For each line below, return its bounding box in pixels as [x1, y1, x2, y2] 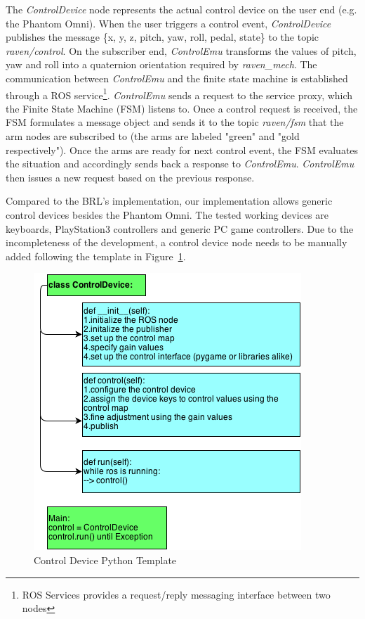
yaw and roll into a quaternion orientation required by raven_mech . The [6, 57, 317, 72]
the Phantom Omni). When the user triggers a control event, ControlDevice [6, 15, 331, 30]
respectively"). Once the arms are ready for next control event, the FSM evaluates [6, 142, 359, 157]
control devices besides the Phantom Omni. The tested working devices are [6, 207, 328, 222]
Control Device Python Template [34, 552, 177, 567]
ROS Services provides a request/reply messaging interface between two [22, 587, 331, 601]
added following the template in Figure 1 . [6, 248, 186, 263]
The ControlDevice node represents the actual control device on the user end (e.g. [6, 2, 357, 16]
